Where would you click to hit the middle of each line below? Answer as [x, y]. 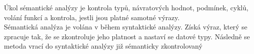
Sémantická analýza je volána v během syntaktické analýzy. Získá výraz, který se [126, 27]
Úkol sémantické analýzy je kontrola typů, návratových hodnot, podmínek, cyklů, [126, 7]
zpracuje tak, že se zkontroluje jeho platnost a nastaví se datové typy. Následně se [127, 36]
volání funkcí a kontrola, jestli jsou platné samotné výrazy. [92, 17]
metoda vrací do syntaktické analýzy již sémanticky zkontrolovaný [103, 46]
